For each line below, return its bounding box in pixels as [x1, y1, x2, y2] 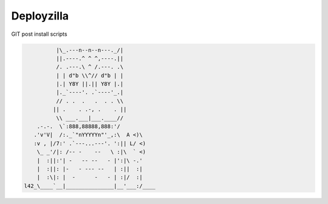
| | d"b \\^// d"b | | [55, 72, 124, 79]
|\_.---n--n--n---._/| [55, 46, 124, 53]
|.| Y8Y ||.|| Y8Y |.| [55, 81, 124, 87]
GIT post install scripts [11, 30, 67, 38]
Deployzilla [11, 9, 69, 22]
